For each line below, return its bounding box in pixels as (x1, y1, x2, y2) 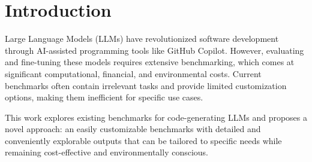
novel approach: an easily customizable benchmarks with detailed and (5, 123, 261, 135)
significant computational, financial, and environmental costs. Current (5, 67, 262, 80)
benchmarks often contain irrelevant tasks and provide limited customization (5, 79, 287, 91)
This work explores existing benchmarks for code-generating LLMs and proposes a (5, 111, 307, 123)
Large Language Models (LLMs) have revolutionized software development (5, 32, 279, 45)
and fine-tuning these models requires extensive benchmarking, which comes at (5, 56, 295, 68)
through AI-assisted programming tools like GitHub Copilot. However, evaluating (5, 44, 304, 56)
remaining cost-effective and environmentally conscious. (5, 146, 209, 158)
